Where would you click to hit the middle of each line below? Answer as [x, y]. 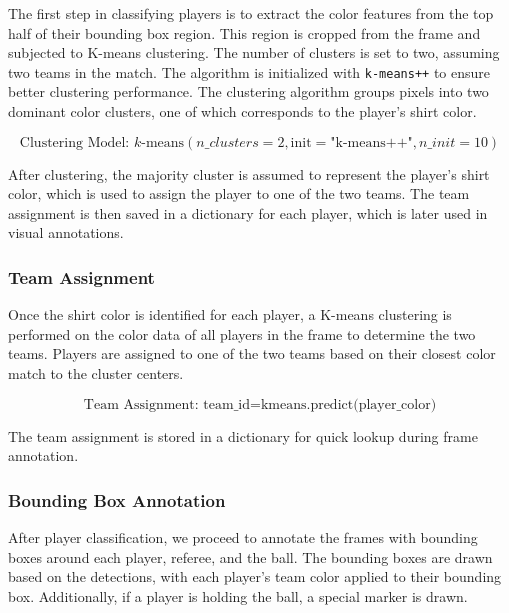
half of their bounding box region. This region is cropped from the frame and [244, 32]
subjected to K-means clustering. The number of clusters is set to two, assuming [254, 52]
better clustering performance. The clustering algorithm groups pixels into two [248, 91]
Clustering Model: [74, 142]
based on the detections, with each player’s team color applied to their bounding [255, 576]
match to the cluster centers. [96, 373]
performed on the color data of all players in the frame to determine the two [242, 333]
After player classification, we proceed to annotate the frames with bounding [243, 537]
